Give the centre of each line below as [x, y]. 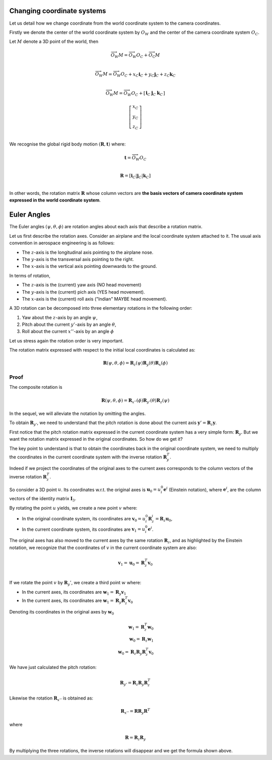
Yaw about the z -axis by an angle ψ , [60, 317]
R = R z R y [135, 738]
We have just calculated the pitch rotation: [53, 667]
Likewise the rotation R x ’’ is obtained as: [51, 699]
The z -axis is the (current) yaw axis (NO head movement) [82, 285]
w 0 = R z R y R [132, 652]
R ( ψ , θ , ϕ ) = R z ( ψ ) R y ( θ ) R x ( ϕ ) [135, 364]
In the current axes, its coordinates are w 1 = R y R [74, 601]
